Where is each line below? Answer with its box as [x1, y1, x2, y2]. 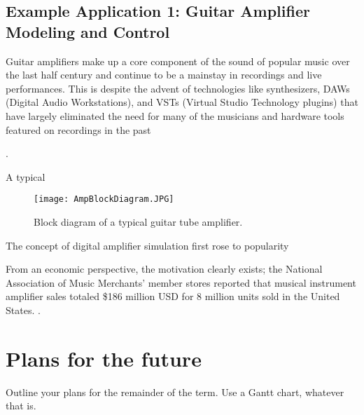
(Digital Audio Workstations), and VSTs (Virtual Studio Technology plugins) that [6, 95, 358, 109]
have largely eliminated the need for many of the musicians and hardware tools [6, 108, 344, 123]
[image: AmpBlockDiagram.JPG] [34, 194, 174, 205]
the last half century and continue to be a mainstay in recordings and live [6, 67, 322, 82]
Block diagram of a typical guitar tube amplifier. [34, 215, 243, 229]
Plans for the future [6, 343, 202, 372]
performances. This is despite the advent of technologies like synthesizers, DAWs [6, 81, 350, 95]
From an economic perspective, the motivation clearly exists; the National [6, 261, 323, 276]
